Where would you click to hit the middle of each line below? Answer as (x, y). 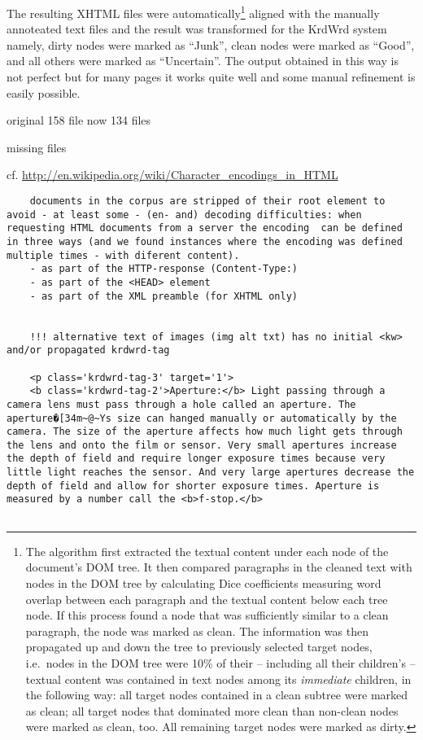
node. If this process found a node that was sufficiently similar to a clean (207, 615)
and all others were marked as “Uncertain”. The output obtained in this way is (203, 61)
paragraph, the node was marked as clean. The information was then (197, 631)
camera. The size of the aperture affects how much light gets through (205, 432)
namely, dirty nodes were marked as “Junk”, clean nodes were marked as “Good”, (211, 44)
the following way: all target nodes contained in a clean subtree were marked (217, 695)
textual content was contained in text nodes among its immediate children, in (218, 679)
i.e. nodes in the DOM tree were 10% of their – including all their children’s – (220, 662)
